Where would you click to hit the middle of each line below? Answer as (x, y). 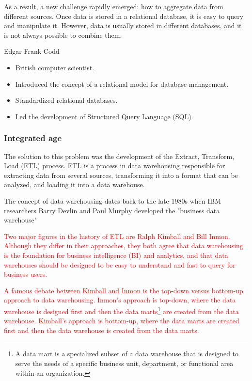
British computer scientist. (55, 67)
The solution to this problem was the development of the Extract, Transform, (119, 156)
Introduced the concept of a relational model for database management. (122, 84)
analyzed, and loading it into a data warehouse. (74, 184)
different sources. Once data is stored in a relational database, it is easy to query (124, 16)
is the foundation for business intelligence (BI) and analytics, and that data (116, 255)
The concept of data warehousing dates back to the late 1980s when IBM (113, 200)
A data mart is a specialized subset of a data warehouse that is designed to (127, 354)
